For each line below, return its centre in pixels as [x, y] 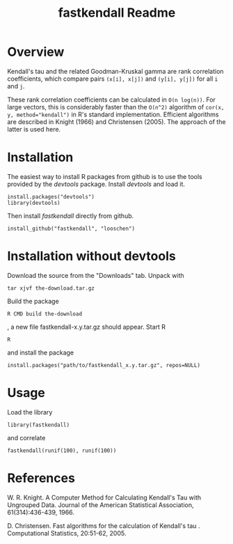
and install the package [41, 352]
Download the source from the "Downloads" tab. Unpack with [96, 275]
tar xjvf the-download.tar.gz [51, 288]
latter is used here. [34, 129]
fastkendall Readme [117, 13]
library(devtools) [34, 203]
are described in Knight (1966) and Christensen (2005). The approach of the [116, 122]
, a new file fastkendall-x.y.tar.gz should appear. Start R [86, 327]
